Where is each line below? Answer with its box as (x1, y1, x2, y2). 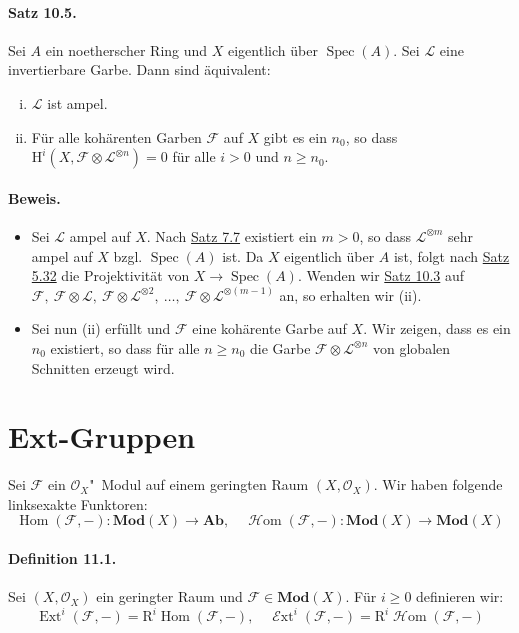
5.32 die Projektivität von (31, 265, 190, 286)
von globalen (373, 337, 451, 358)
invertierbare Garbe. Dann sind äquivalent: (8, 59, 271, 80)
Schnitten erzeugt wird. (31, 357, 175, 378)
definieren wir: (416, 586, 504, 607)
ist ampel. (47, 92, 108, 113)
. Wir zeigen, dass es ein (363, 318, 511, 339)
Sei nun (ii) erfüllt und (31, 318, 171, 339)
